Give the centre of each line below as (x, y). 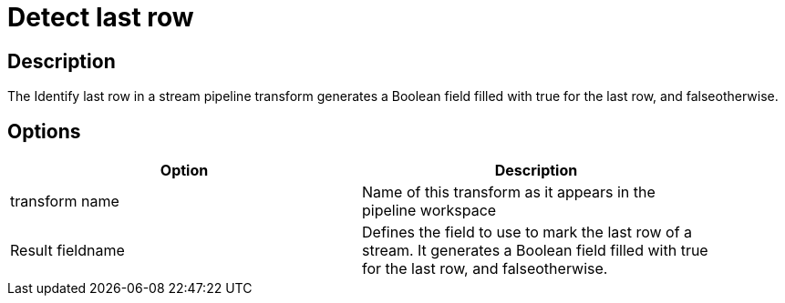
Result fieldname (67, 251)
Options (44, 131)
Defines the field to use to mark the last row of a (527, 232)
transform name (65, 202)
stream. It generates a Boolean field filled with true (535, 251)
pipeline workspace (429, 211)
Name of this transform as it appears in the (509, 192)
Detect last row (101, 17)
